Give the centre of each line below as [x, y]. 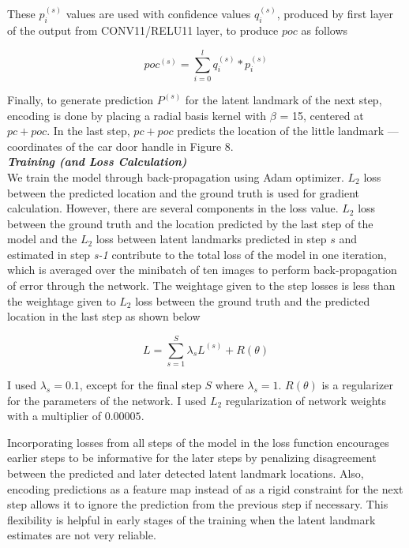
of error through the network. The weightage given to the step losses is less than [201, 285]
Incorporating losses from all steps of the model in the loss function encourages [198, 442]
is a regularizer [357, 384]
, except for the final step [140, 384]
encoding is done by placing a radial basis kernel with [137, 115]
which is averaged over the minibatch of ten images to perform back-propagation [202, 270]
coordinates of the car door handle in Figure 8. [120, 146]
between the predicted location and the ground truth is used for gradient [184, 192]
